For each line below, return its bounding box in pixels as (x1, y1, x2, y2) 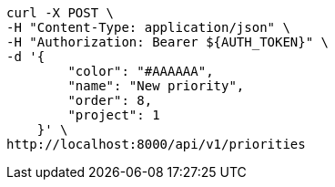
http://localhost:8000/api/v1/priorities (6, 137, 306, 151)
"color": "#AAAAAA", (67, 64, 214, 78)
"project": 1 (67, 108, 160, 122)
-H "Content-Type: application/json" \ (6, 20, 290, 35)
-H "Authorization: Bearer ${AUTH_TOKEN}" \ (6, 35, 330, 49)
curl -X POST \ (6, 5, 115, 20)
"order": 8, (67, 93, 153, 108)
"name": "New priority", (67, 78, 245, 93)
